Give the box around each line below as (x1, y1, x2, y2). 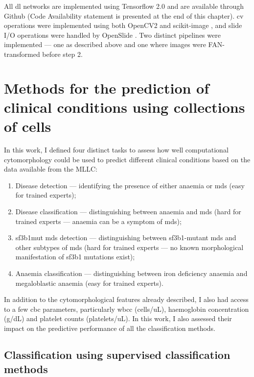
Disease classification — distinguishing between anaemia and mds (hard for (15, 206, 241, 217)
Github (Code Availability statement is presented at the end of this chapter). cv (4, 10, 244, 21)
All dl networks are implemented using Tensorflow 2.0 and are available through (4, 1, 244, 11)
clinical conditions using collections (4, 97, 245, 117)
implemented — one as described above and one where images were (4, 39, 206, 50)
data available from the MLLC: (4, 164, 97, 174)
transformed (4, 49, 40, 59)
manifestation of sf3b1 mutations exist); (15, 251, 135, 262)
